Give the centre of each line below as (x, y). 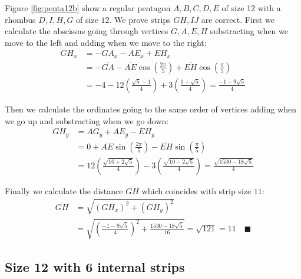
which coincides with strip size (196, 190)
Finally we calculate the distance (64, 190)
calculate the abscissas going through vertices (87, 31)
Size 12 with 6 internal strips (95, 266)
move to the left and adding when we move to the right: (106, 42)
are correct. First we (238, 19)
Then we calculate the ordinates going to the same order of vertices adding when (151, 109)
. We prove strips (140, 19)
